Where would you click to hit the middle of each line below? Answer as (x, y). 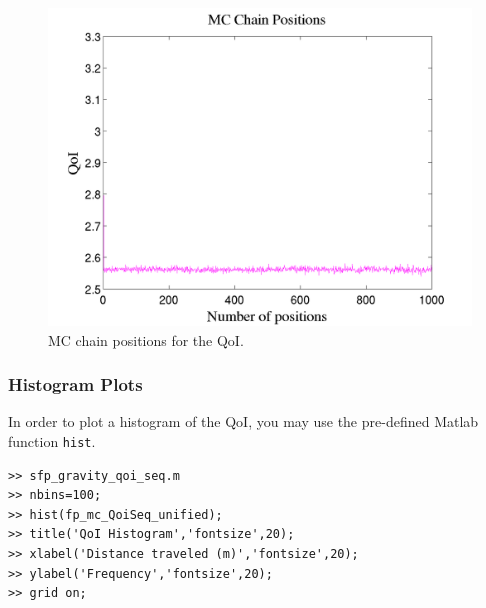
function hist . (52, 441)
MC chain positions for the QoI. (146, 339)
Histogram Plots (75, 384)
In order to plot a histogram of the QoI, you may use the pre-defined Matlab (243, 421)
